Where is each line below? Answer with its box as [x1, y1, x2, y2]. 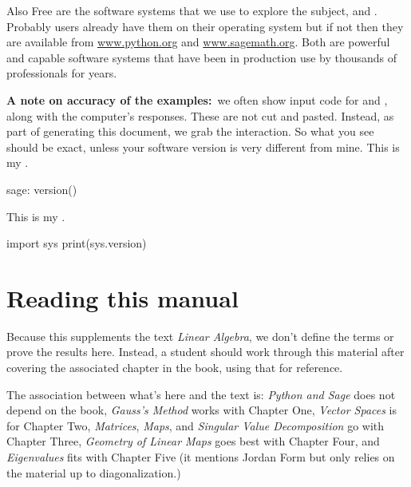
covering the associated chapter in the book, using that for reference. [6, 359, 343, 376]
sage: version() [6, 180, 77, 197]
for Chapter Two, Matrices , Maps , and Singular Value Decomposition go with [6, 417, 385, 434]
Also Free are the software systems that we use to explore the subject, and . [6, 2, 377, 18]
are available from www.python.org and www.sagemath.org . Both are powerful [6, 34, 390, 50]
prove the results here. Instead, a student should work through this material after [6, 343, 405, 360]
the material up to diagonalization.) [6, 464, 181, 481]
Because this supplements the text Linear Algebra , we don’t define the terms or [6, 327, 394, 344]
